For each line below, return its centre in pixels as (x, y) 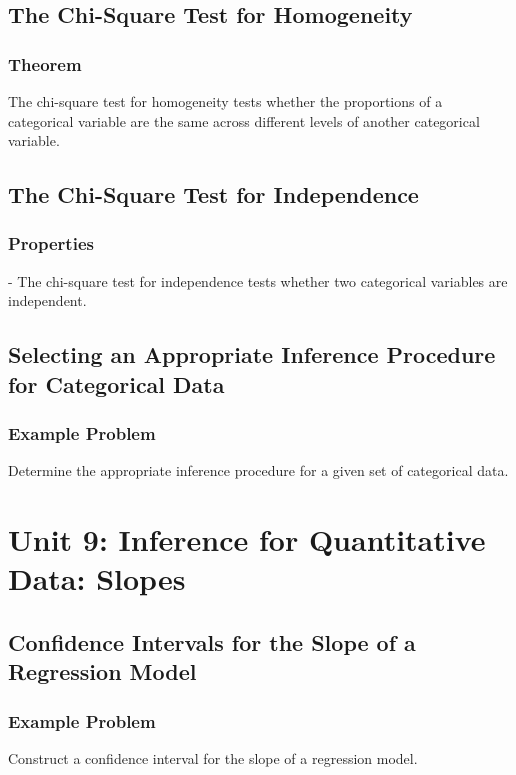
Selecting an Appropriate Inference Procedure (252, 354)
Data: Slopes (97, 578)
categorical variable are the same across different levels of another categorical (244, 120)
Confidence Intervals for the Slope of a (212, 641)
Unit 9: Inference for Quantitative (247, 539)
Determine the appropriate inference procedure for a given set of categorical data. (258, 470)
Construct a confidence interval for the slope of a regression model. (213, 757)
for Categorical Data (116, 383)
